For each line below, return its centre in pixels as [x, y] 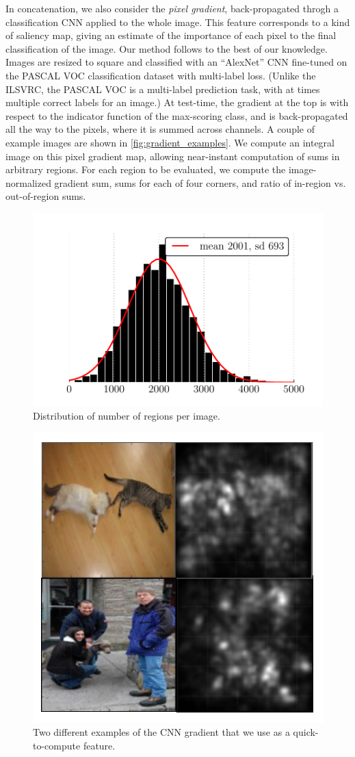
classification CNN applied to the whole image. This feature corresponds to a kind [178, 22]
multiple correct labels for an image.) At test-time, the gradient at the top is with [177, 102]
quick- [306, 732]
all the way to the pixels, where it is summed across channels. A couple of [160, 129]
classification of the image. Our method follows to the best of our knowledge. [167, 48]
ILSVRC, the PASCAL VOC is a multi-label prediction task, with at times [163, 89]
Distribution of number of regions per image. [127, 416]
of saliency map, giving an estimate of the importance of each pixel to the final [171, 35]
